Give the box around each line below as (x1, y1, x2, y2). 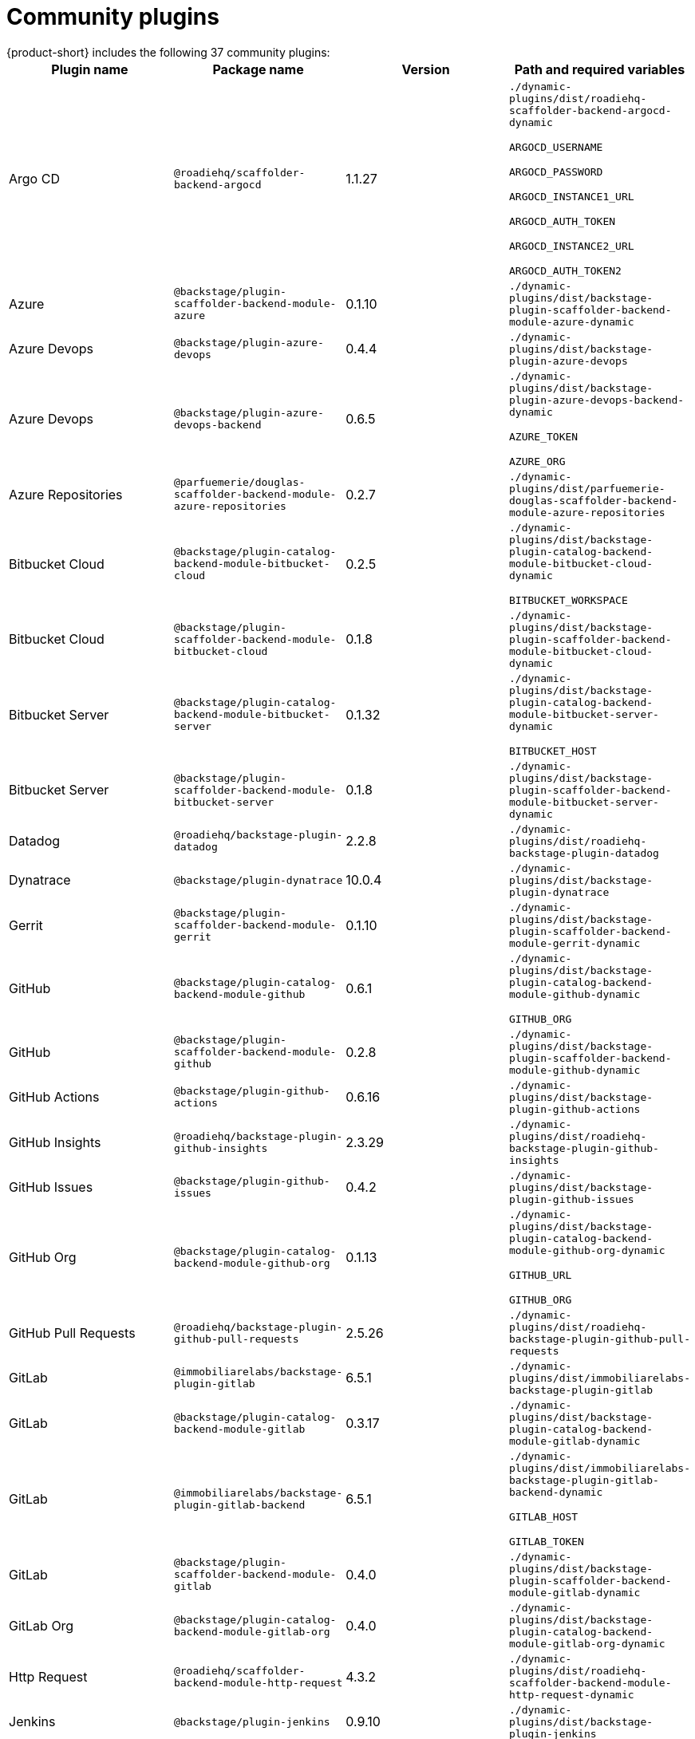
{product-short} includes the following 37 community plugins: (6, 45, 330, 59)
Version (401, 61, 450, 77)
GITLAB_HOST (509, 1510, 579, 1523)
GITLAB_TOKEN (509, 1535, 584, 1548)
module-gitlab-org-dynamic (509, 1637, 665, 1650)
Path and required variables (514, 61, 685, 77)
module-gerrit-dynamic (509, 937, 641, 949)
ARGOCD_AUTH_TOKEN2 (509, 264, 622, 277)
